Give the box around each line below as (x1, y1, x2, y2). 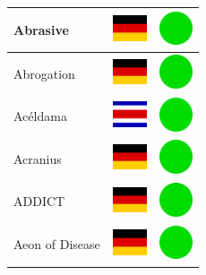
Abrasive (13, 20, 69, 39)
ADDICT (13, 192, 65, 211)
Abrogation (13, 64, 75, 82)
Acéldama (13, 107, 67, 125)
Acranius (13, 149, 62, 168)
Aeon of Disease (13, 235, 100, 254)
